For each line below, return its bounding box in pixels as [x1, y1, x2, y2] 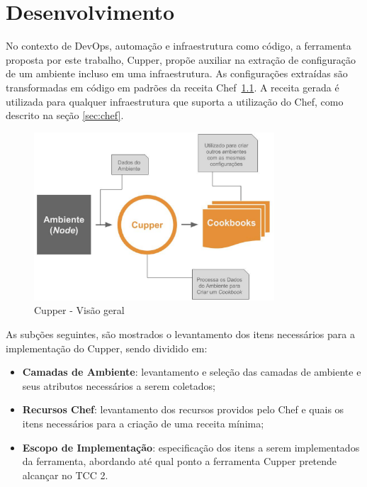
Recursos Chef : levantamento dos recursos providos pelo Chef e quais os [22, 402, 344, 417]
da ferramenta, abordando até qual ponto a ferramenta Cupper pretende [22, 454, 337, 469]
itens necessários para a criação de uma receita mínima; [22, 416, 264, 430]
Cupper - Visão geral [34, 303, 125, 318]
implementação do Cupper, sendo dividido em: [6, 340, 208, 355]
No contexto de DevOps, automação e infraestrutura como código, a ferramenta [6, 38, 351, 53]
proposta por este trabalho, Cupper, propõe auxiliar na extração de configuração [6, 52, 356, 67]
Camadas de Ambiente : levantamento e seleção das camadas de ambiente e [22, 364, 361, 379]
